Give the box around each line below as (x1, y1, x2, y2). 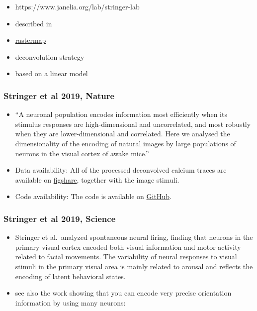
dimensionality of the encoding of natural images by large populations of (15, 138, 236, 148)
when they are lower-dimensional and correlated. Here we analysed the (15, 128, 230, 139)
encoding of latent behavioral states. (15, 271, 126, 281)
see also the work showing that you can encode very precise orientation (15, 288, 232, 298)
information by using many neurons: (15, 297, 126, 308)
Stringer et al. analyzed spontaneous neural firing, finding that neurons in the (15, 232, 253, 242)
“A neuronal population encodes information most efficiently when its (15, 109, 227, 119)
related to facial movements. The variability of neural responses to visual (15, 251, 237, 262)
